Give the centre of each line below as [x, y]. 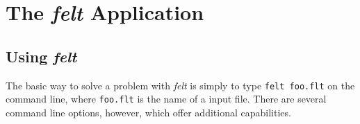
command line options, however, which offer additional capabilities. [148, 112]
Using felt [41, 56]
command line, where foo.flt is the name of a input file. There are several [166, 99]
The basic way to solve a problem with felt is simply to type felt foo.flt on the [180, 85]
